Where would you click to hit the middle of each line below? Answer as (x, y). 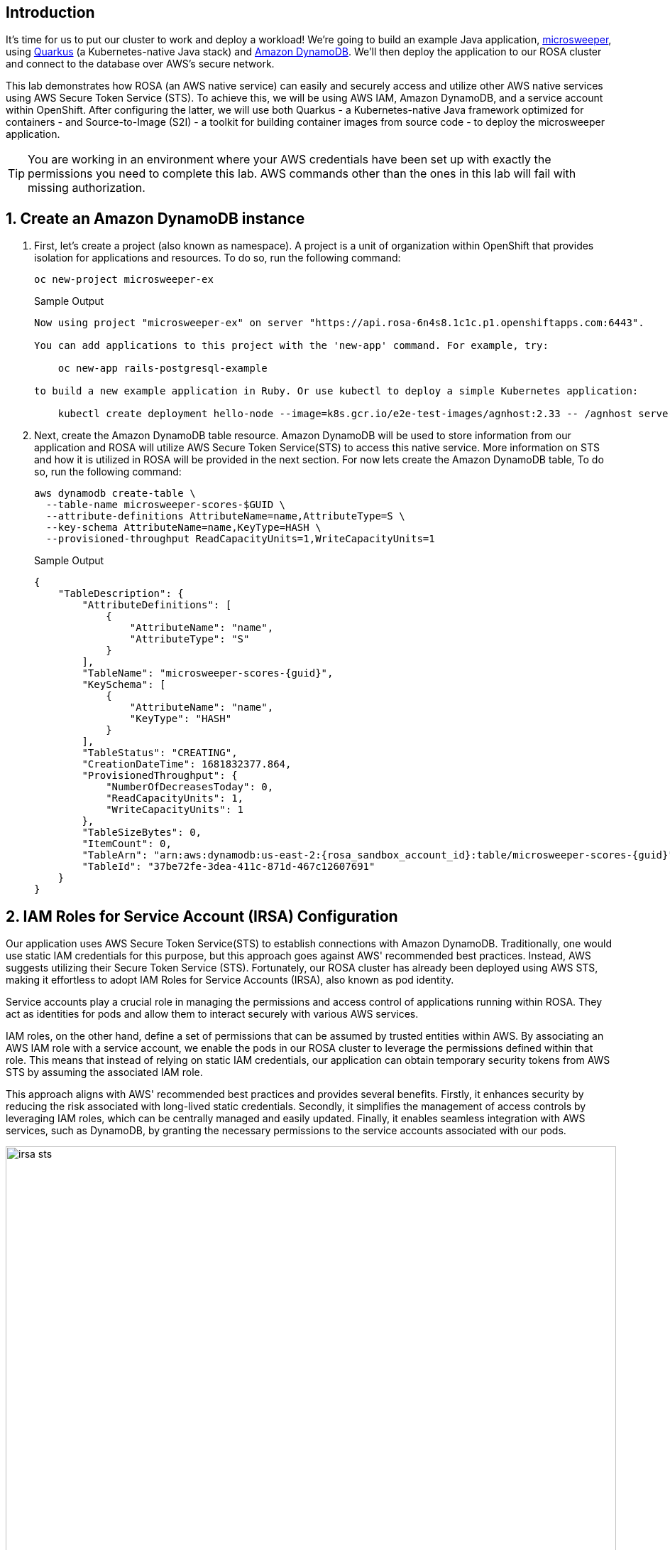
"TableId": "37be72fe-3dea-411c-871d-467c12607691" (229, 867)
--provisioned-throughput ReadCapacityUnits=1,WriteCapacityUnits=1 (240, 539)
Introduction (50, 12)
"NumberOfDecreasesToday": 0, (190, 787)
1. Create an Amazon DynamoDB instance (155, 218)
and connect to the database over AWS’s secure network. (140, 64)
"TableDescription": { (121, 594)
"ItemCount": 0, (127, 844)
